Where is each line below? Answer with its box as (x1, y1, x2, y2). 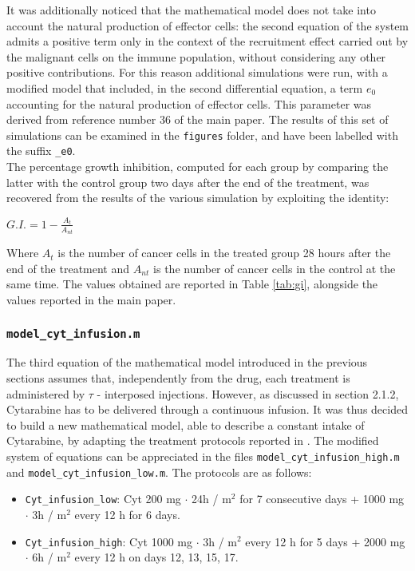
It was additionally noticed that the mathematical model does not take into (6, 2, 376, 18)
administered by (6, 385, 85, 402)
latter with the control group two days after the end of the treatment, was (6, 173, 370, 190)
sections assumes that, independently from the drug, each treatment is (6, 370, 350, 387)
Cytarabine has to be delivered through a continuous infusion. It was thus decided (6, 401, 408, 418)
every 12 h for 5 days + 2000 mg (245, 533, 405, 549)
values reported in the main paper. (6, 291, 176, 308)
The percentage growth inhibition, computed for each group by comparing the (6, 158, 389, 175)
